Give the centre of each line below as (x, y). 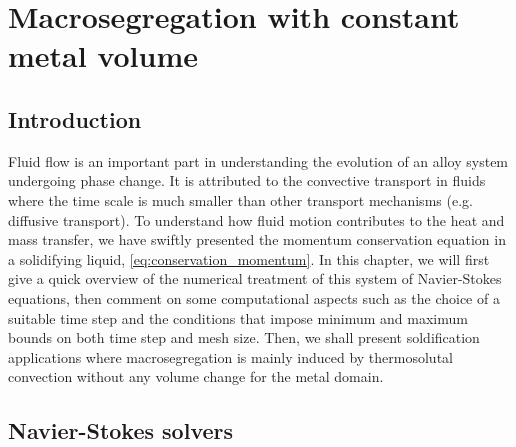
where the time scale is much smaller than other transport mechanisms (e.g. (240, 199)
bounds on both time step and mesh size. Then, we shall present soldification (244, 337)
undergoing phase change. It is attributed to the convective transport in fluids (247, 180)
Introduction (75, 118)
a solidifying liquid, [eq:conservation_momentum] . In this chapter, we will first (249, 258)
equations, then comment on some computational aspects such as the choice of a (254, 297)
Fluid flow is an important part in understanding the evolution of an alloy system (258, 160)
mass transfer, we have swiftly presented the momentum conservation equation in (257, 239)
